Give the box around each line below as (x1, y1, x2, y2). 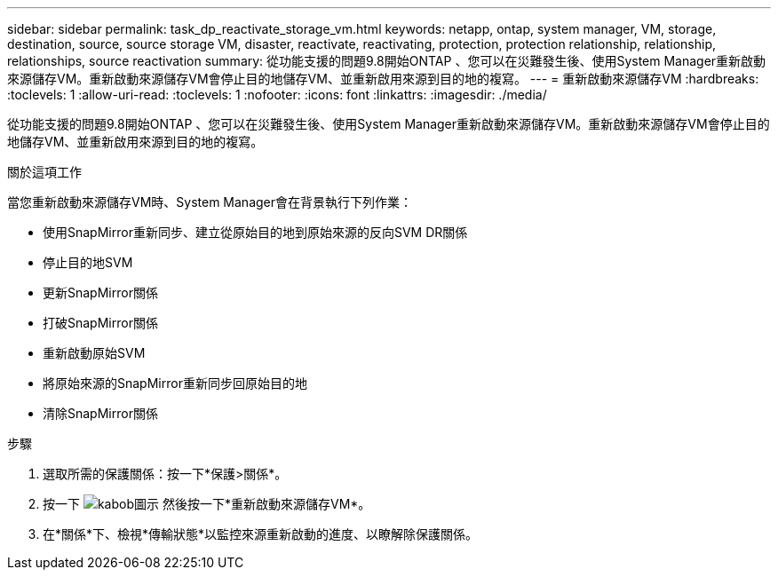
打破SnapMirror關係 (43, 315, 158, 330)
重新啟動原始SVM (43, 345, 146, 360)
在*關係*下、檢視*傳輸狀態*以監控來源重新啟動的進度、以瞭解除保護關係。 (43, 526, 479, 541)
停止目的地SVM (43, 255, 133, 270)
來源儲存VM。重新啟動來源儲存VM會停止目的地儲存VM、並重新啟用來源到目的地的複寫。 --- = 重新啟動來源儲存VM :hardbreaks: (7, 71, 759, 86)
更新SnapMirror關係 (43, 285, 158, 300)
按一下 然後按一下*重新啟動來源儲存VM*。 (43, 496, 371, 511)
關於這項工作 (7, 164, 82, 179)
